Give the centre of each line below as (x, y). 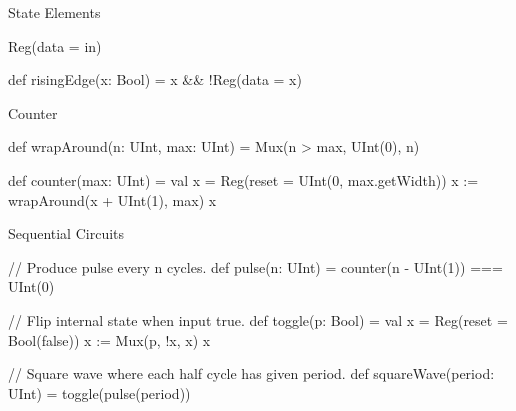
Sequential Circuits (66, 233)
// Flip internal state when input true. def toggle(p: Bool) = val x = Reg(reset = (258, 319)
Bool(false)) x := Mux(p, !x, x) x (109, 339)
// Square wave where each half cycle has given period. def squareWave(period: (251, 373)
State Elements (54, 12)
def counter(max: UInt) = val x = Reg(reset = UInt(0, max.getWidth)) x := (243, 179)
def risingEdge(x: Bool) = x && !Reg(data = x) (155, 79)
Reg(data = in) (55, 45)
